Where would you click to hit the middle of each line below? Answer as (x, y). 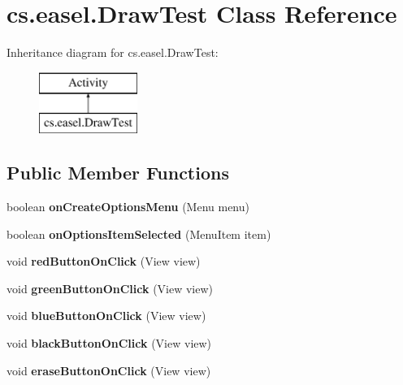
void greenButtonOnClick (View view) (110, 288)
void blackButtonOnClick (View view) (109, 343)
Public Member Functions (118, 173)
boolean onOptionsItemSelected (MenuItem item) (139, 234)
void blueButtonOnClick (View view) (106, 316)
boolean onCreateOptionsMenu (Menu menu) (128, 207)
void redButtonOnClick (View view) (104, 261)
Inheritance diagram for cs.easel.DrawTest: (113, 52)
